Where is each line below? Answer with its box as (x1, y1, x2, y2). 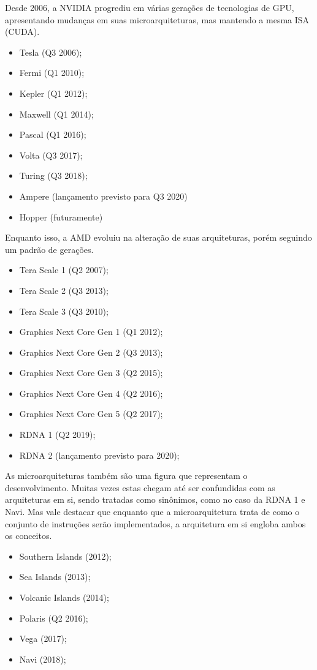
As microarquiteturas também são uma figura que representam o (5, 469, 248, 482)
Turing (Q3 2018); (19, 169, 88, 182)
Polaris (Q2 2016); (19, 611, 88, 624)
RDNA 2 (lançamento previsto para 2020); (19, 448, 180, 461)
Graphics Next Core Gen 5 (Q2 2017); (19, 407, 163, 420)
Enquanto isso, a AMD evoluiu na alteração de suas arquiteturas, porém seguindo (5, 231, 312, 244)
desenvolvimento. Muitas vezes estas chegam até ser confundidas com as (5, 481, 275, 494)
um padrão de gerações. (5, 243, 94, 255)
